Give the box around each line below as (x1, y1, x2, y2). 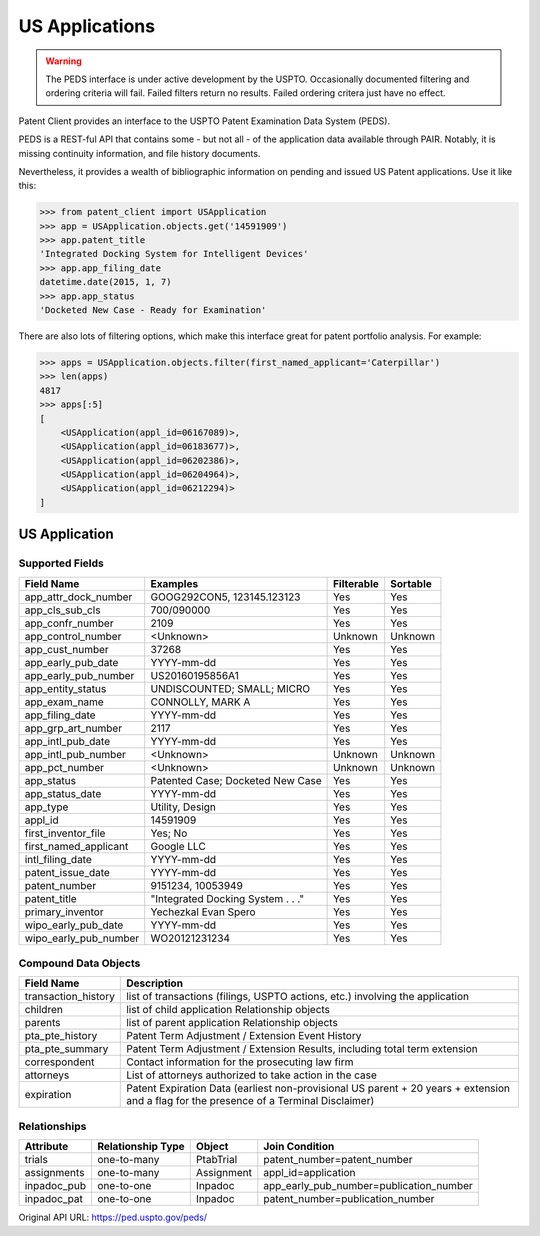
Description (126, 976, 184, 990)
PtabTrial (195, 1153, 238, 1167)
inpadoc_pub (24, 1179, 87, 1193)
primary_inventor (24, 905, 104, 919)
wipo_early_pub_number (24, 931, 140, 945)
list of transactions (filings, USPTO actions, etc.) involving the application (126, 990, 470, 1004)
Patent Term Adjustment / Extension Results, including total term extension (126, 1042, 479, 1056)
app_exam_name (24, 695, 104, 709)
